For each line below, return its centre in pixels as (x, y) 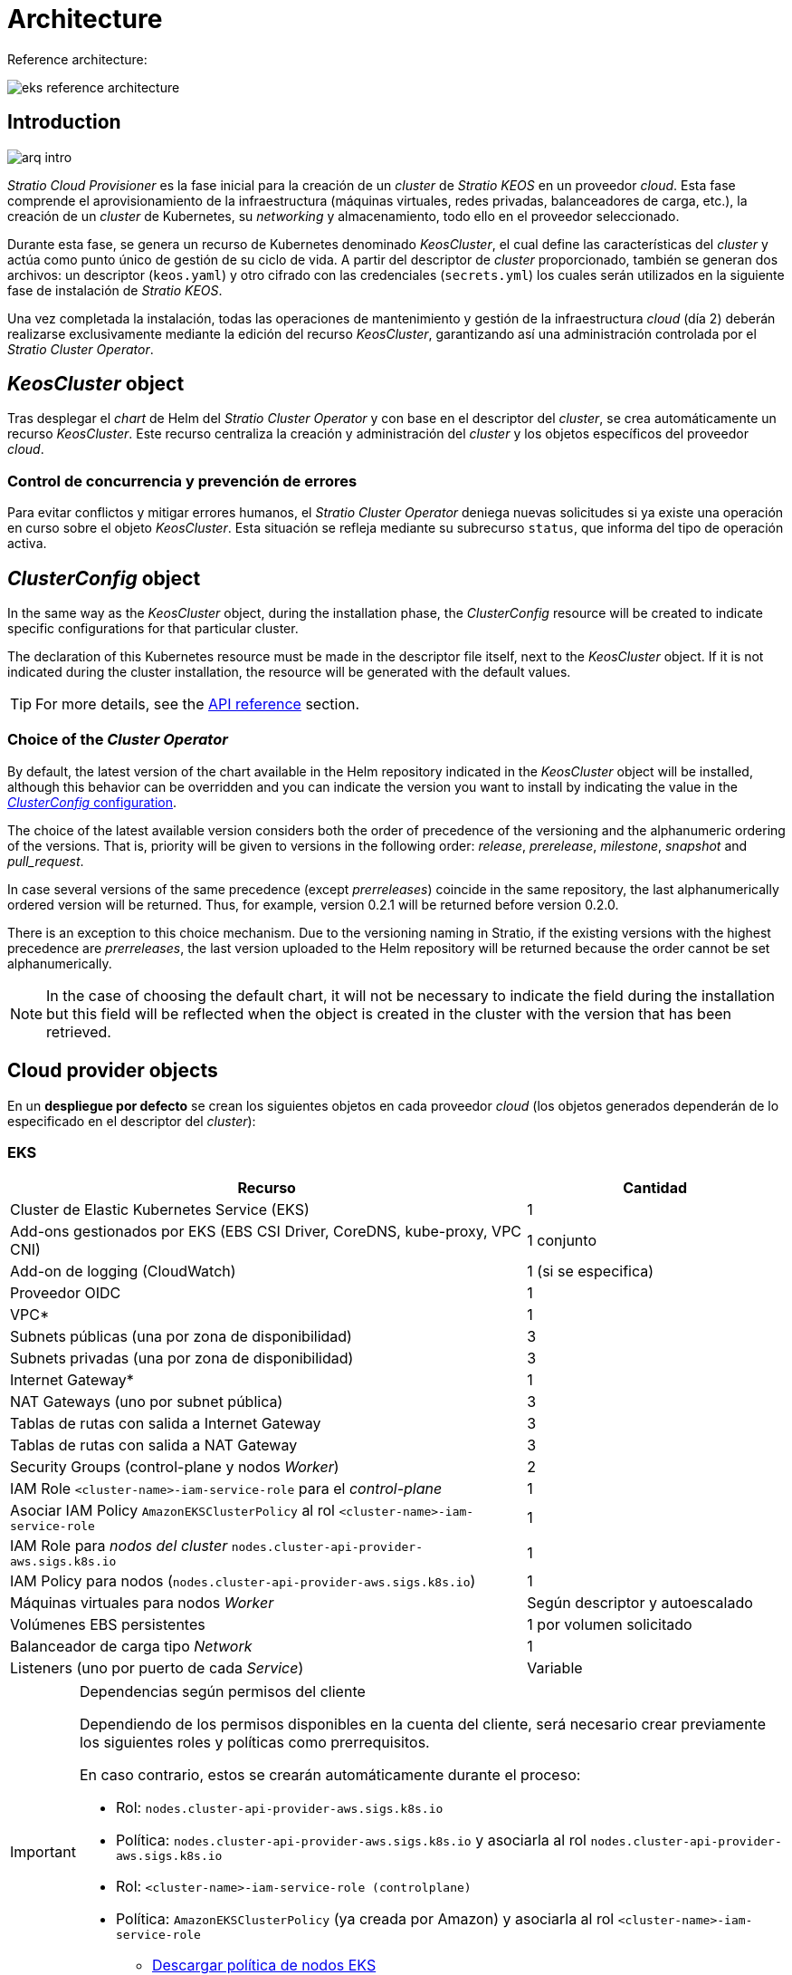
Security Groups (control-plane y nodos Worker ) (175, 1467)
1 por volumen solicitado (610, 1625)
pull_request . (46, 861)
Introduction (64, 122)
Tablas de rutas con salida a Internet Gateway (166, 1424)
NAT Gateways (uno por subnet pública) (147, 1402)
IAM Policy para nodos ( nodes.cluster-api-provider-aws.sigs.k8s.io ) (243, 1581)
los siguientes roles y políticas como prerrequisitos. (254, 1743)
